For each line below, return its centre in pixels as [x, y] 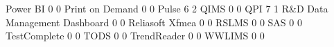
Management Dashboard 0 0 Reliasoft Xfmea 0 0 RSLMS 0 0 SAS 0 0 [154, 22]
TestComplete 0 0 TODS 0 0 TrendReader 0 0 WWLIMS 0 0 [135, 36]
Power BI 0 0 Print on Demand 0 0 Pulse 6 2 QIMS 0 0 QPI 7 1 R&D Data [167, 8]
